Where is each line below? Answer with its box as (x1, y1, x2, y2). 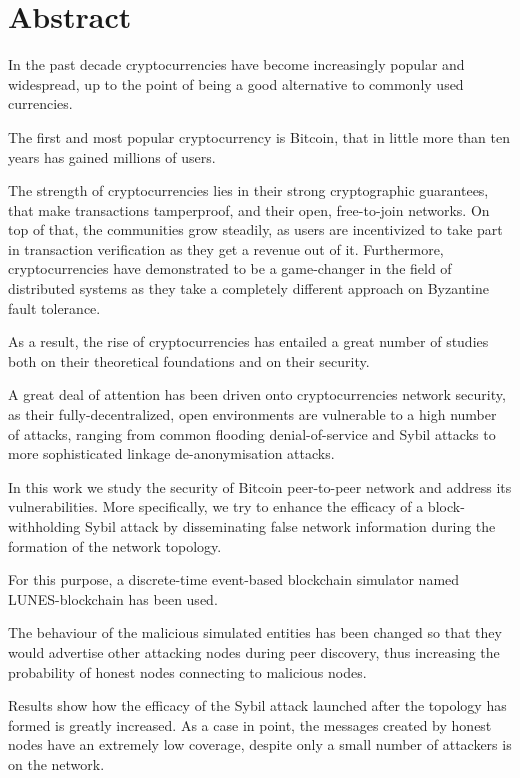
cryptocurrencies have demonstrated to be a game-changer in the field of (8, 258, 452, 279)
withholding (8, 516, 81, 536)
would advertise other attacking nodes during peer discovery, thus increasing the (8, 641, 500, 662)
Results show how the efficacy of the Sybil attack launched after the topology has (8, 695, 507, 716)
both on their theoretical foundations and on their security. (8, 350, 370, 371)
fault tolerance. (8, 297, 101, 318)
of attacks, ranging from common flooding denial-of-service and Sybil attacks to (8, 423, 496, 444)
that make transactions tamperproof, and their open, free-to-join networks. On (8, 199, 490, 220)
